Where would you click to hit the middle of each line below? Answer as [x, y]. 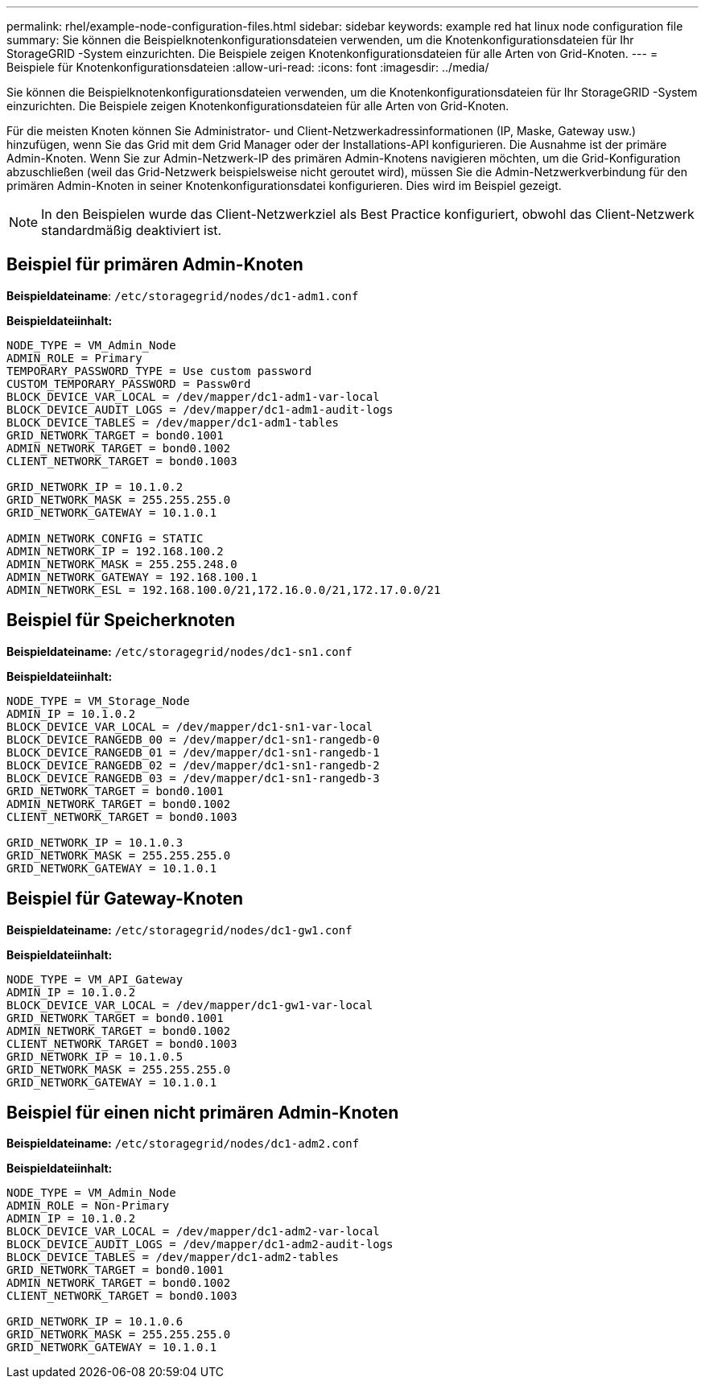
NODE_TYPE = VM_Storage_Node [98, 701]
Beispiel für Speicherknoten [121, 620]
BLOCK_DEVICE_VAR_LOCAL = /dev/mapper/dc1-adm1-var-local [193, 396]
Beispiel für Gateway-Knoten [125, 899]
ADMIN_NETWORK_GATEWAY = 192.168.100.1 [132, 577]
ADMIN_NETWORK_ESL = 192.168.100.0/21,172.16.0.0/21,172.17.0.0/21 [224, 589]
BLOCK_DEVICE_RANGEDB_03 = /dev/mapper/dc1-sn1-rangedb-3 [193, 778]
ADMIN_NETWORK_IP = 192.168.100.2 [115, 551]
